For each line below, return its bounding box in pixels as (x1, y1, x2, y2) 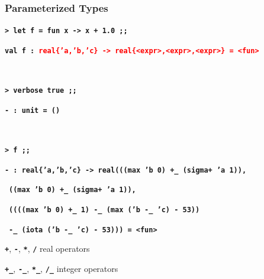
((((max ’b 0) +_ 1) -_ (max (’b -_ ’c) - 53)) (9, 206, 200, 215)
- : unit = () (5, 106, 60, 115)
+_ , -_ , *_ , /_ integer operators (5, 262, 118, 275)
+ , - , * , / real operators (5, 242, 90, 255)
